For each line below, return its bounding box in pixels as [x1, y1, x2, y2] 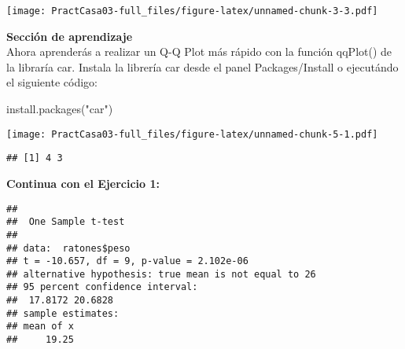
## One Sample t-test [6, 216, 125, 228]
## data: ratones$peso [6, 242, 131, 254]
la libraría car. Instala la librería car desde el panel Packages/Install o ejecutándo [6, 58, 399, 75]
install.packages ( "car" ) [6, 101, 113, 117]
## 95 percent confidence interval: [6, 281, 198, 293]
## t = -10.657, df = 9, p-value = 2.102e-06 [6, 255, 249, 267]
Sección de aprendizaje [6, 28, 133, 44]
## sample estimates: [6, 307, 120, 319]
